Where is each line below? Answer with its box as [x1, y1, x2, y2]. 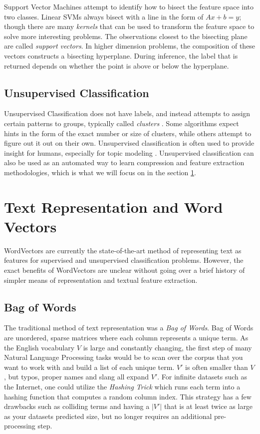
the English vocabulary [4, 342, 75, 352]
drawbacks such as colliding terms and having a [4, 401, 150, 411]
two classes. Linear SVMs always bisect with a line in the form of [4, 11, 204, 22]
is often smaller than [185, 361, 248, 372]
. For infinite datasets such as [157, 371, 248, 382]
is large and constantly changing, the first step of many [83, 342, 252, 352]
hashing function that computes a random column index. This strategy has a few [4, 391, 252, 401]
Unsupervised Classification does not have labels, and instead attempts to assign [4, 108, 251, 119]
